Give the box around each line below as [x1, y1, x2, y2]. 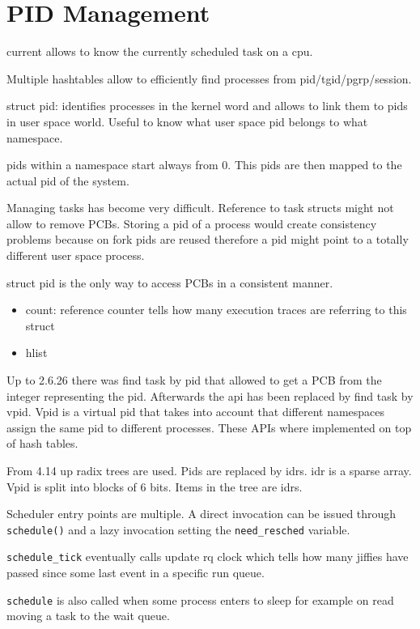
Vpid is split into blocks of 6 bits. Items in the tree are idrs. [6, 478, 303, 495]
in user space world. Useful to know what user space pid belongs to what [6, 113, 368, 130]
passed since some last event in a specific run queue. [6, 564, 265, 581]
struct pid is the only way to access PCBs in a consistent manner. [6, 274, 333, 291]
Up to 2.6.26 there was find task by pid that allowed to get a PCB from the [6, 372, 382, 389]
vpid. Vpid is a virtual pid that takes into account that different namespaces [6, 403, 385, 420]
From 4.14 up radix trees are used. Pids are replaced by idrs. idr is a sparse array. [6, 462, 412, 478]
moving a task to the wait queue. [6, 607, 170, 624]
